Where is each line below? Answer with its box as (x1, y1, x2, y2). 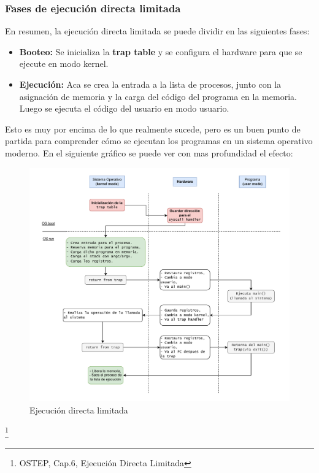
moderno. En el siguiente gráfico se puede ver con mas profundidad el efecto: (5, 146, 293, 159)
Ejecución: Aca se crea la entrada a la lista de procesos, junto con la (19, 78, 282, 90)
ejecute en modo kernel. (19, 57, 109, 70)
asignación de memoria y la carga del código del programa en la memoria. (19, 90, 297, 102)
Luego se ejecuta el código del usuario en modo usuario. (19, 102, 229, 115)
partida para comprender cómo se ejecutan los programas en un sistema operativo (5, 134, 313, 147)
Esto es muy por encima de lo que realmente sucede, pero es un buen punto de (5, 122, 301, 135)
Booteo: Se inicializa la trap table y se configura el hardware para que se (19, 45, 302, 58)
